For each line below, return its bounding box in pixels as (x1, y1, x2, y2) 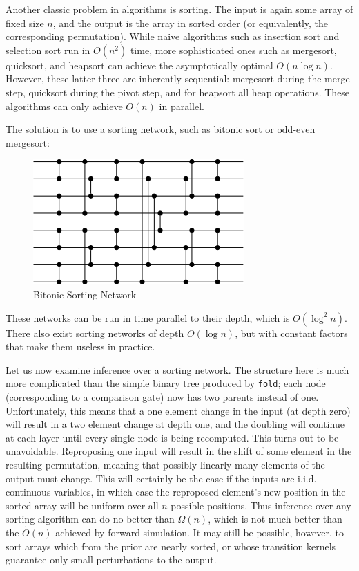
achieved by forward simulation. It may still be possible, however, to (55, 525, 345, 540)
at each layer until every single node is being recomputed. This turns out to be (6, 430, 339, 444)
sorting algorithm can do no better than (6, 511, 175, 526)
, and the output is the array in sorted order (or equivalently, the (52, 15, 329, 30)
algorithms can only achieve (6, 98, 123, 113)
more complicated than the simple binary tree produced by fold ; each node (6, 376, 326, 390)
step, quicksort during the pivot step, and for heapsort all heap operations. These (6, 84, 350, 99)
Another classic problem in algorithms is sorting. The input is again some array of (6, 2, 353, 16)
